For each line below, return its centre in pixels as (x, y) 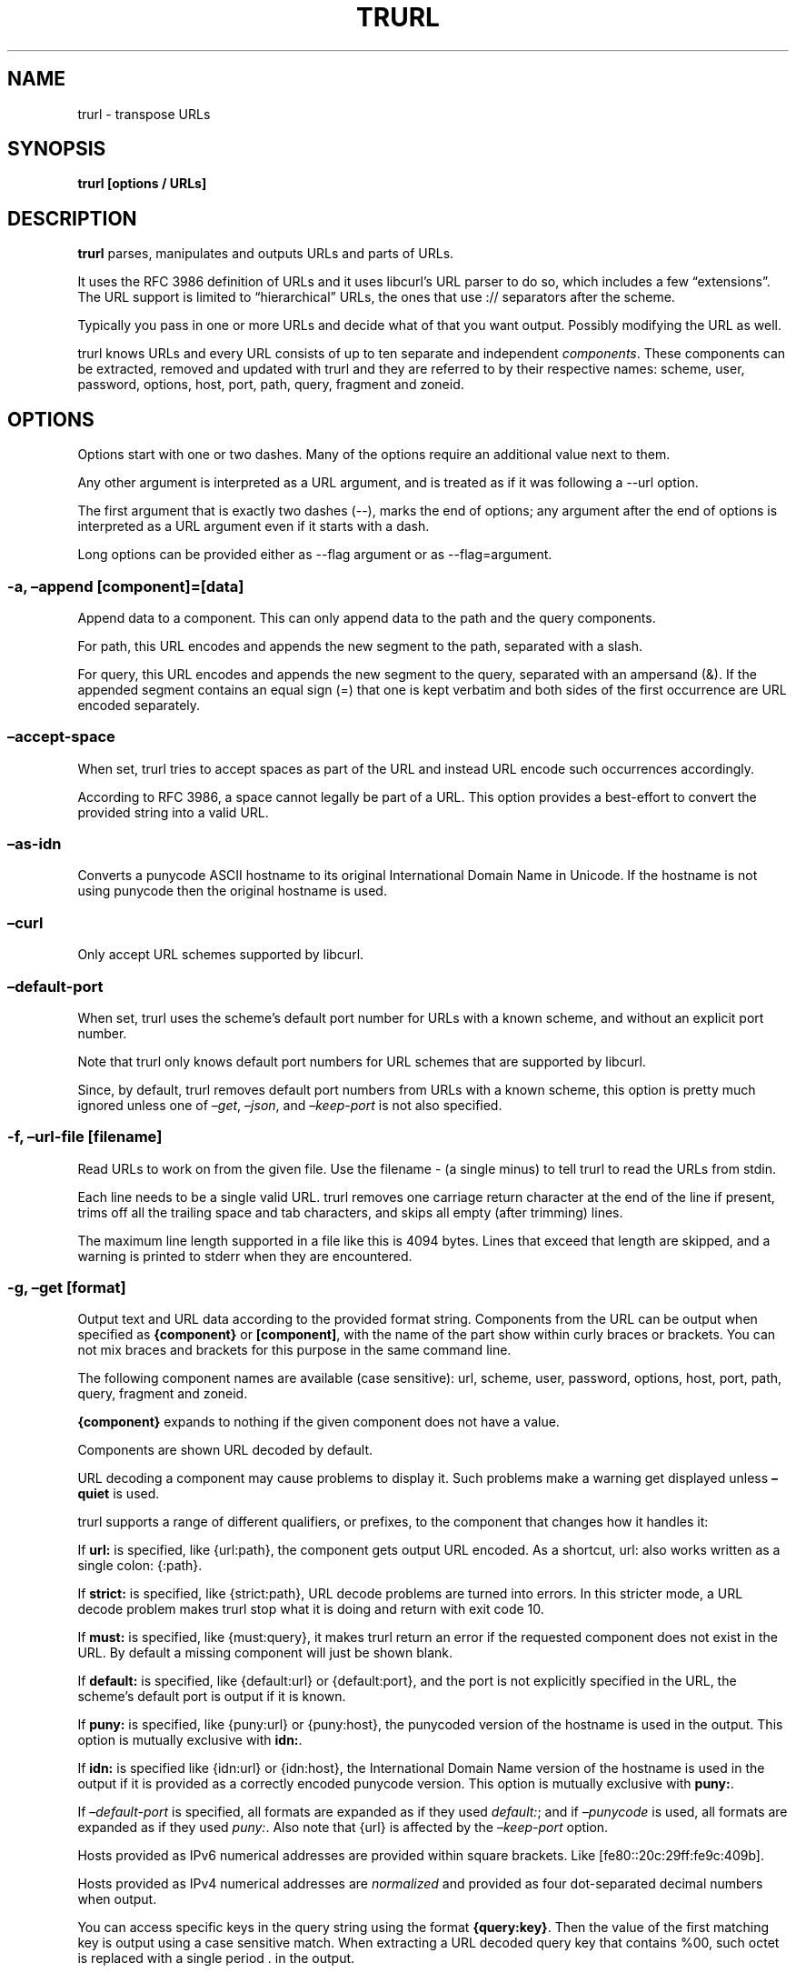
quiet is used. (119, 1494)
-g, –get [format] (67, 1287)
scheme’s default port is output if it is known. (212, 1697)
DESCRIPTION (72, 218)
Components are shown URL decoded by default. (225, 1450)
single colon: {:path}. (140, 1566)
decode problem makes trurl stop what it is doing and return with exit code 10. (311, 1609)
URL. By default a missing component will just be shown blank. (265, 1653)
